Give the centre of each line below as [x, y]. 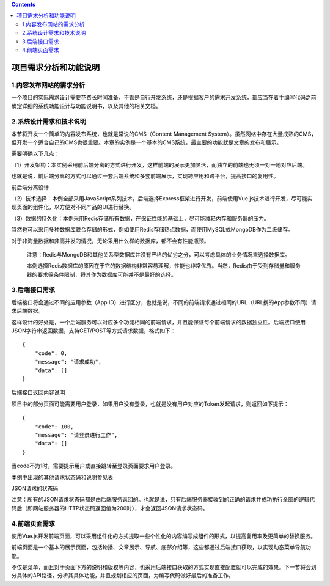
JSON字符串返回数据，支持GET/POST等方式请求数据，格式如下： [94, 331]
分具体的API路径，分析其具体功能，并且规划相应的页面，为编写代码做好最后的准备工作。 [123, 576]
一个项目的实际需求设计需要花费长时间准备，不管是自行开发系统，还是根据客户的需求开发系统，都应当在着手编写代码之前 [164, 97]
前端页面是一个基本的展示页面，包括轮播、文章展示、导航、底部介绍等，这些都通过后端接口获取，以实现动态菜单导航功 [161, 548]
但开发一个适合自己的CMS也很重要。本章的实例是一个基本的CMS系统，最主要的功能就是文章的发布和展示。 [147, 142]
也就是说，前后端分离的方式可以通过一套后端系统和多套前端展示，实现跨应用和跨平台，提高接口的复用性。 [145, 176]
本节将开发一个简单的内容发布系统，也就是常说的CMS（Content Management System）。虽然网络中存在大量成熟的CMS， [164, 134]
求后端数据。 [28, 311]
